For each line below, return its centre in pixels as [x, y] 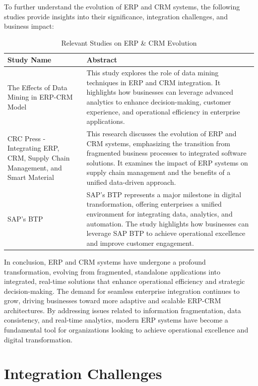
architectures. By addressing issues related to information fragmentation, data [123, 310]
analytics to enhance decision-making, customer [159, 102]
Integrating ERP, [33, 148]
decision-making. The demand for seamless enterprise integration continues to [122, 291]
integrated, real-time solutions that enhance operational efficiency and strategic [125, 281]
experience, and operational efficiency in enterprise [163, 111]
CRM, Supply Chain [39, 158]
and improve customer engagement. [140, 243]
